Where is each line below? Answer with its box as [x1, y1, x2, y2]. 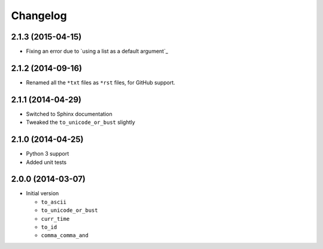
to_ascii [41, 198, 67, 205]
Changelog [11, 9, 67, 22]
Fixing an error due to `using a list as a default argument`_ [26, 48, 169, 55]
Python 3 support [26, 150, 69, 157]
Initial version [26, 190, 59, 197]
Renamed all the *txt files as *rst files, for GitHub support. [26, 78, 176, 86]
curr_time [41, 215, 70, 222]
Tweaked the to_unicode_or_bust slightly [26, 119, 136, 126]
